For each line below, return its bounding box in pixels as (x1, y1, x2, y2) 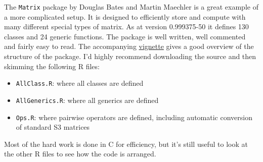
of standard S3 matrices (16, 122, 90, 132)
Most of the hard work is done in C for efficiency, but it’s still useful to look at (4, 138, 248, 149)
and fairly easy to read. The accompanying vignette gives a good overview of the (4, 41, 254, 51)
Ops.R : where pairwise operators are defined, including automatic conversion (16, 112, 252, 122)
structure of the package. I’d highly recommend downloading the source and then (4, 51, 256, 62)
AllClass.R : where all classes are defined (16, 78, 144, 88)
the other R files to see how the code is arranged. (4, 148, 156, 159)
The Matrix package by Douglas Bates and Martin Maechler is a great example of (4, 2, 258, 12)
